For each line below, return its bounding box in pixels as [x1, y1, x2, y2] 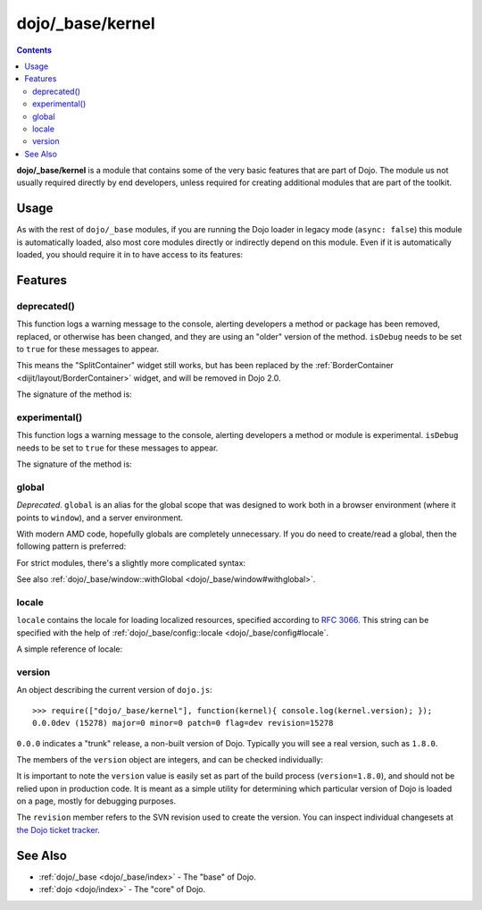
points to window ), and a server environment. [16, 512, 183, 523]
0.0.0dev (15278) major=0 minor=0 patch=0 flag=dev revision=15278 [32, 718, 334, 729]
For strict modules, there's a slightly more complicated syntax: [16, 557, 245, 568]
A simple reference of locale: [16, 644, 123, 654]
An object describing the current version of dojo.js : [16, 685, 213, 695]
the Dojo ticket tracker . [16, 824, 100, 835]
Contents [16, 45, 53, 55]
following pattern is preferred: [16, 541, 127, 552]
